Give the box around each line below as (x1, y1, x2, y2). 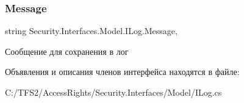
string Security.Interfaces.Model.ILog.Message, (5, 24, 178, 37)
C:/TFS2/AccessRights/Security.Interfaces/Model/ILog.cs (5, 86, 222, 98)
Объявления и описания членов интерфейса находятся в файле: (5, 65, 240, 78)
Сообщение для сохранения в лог (5, 44, 129, 57)
